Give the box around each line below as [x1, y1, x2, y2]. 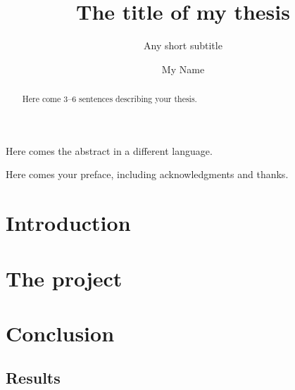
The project [6, 263, 123, 292]
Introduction [6, 208, 131, 237]
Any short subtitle [144, 38, 222, 53]
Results [6, 367, 61, 389]
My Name [161, 61, 205, 76]
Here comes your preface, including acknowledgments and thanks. [6, 167, 289, 182]
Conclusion [6, 318, 115, 347]
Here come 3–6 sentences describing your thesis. [22, 93, 197, 105]
